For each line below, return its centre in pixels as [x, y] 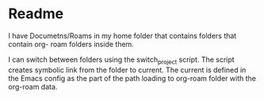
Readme [36, 14]
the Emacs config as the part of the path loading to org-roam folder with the [132, 78]
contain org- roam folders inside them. [71, 44]
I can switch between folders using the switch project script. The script [122, 60]
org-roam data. [33, 86]
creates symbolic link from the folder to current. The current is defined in [127, 70]
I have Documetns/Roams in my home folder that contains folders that [122, 36]
